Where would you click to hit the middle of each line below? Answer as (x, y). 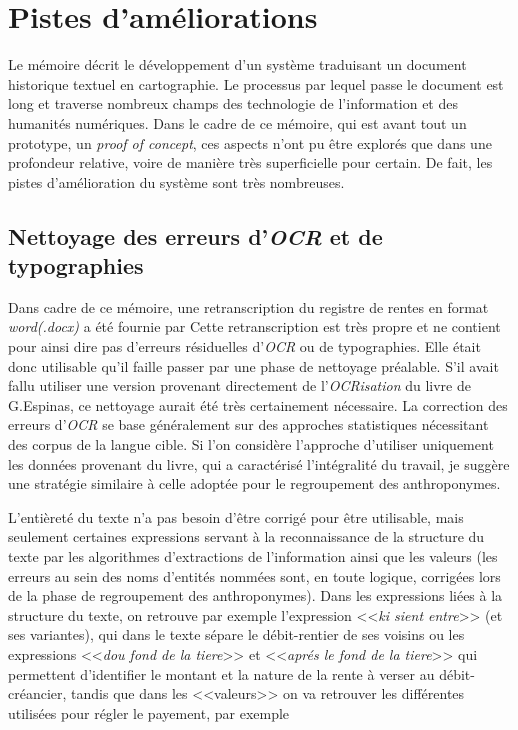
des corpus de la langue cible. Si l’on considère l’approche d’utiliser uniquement (251, 444)
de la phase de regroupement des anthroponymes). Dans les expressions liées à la (255, 595)
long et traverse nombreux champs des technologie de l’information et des (233, 103)
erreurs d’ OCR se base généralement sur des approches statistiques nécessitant (248, 424)
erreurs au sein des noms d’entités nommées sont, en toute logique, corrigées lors (254, 575)
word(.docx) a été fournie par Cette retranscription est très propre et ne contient (254, 326)
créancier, (37, 693)
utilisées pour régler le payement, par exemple (149, 712)
